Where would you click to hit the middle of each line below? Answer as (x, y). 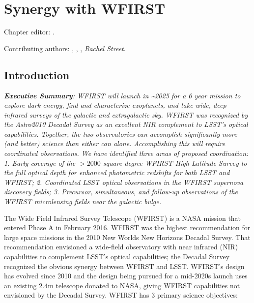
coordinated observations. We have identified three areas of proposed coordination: (126, 153)
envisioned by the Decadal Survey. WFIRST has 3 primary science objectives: (121, 295)
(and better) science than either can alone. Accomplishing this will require (115, 143)
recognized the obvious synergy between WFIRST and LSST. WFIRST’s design (124, 266)
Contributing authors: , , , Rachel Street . (65, 48)
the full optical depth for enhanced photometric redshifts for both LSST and (117, 172)
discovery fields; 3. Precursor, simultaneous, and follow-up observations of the (121, 192)
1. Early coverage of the (40, 163)
